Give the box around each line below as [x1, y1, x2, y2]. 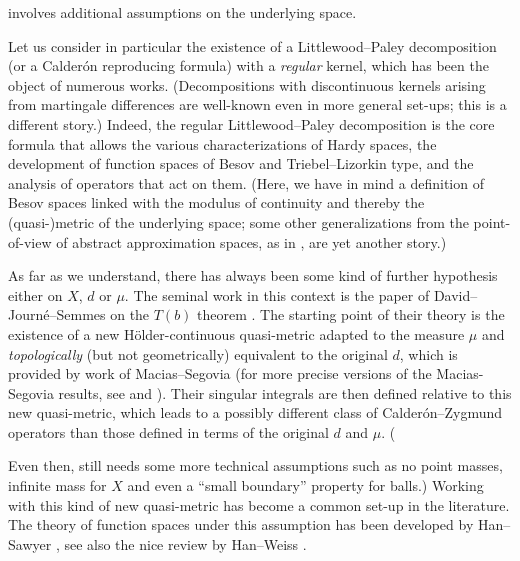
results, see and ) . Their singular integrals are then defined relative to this [58, 382, 512, 403]
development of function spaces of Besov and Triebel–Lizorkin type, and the [8, 153, 474, 174]
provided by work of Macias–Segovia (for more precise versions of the [8, 363, 432, 384]
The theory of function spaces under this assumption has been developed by [8, 514, 474, 535]
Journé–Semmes [8, 304, 106, 325]
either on [8, 284, 63, 305]
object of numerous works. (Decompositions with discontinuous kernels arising [8, 74, 486, 95]
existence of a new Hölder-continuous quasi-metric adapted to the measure [8, 323, 465, 344]
